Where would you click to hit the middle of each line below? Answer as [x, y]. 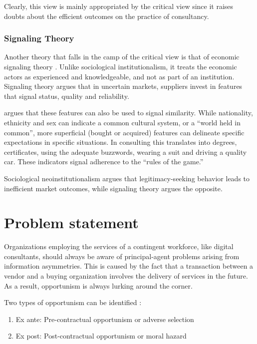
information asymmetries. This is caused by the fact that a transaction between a [129, 266]
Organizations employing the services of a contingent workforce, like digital [119, 246]
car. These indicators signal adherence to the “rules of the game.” [104, 162]
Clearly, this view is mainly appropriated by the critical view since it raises [119, 6]
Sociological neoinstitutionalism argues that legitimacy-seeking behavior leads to [127, 178]
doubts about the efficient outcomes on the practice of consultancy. [107, 16]
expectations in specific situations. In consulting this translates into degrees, [121, 142]
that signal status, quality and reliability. [67, 96]
